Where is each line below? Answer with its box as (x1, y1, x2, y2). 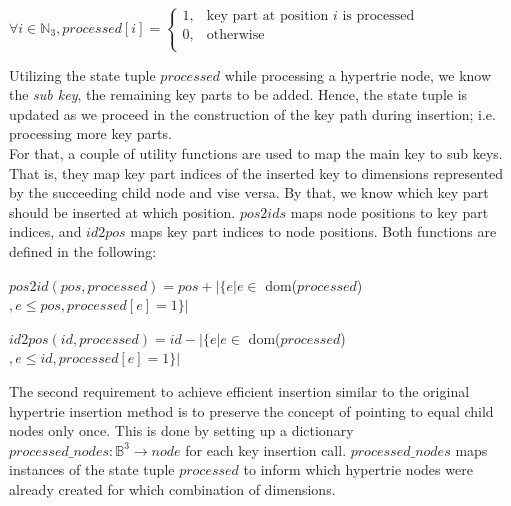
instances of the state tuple (9, 459, 175, 480)
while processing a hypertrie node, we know (224, 64, 492, 85)
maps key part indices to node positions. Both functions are (130, 221, 497, 242)
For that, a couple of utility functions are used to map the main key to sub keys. (9, 142, 503, 163)
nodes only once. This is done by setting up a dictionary (9, 420, 354, 441)
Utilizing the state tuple (9, 64, 156, 85)
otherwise (206, 28, 265, 43)
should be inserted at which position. (9, 201, 236, 222)
